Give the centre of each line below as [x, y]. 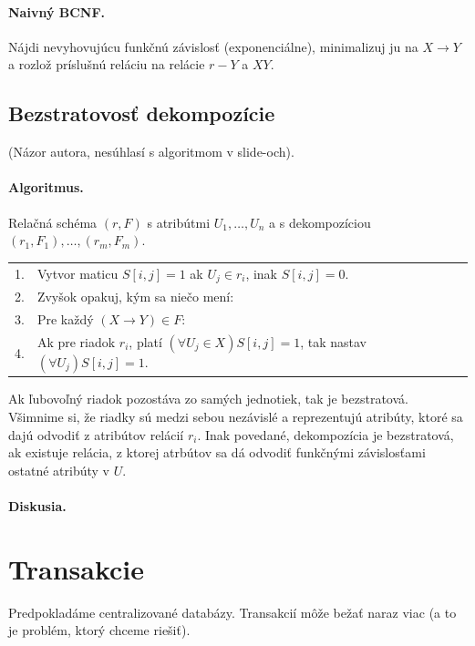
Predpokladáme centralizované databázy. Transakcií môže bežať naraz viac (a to [232, 612]
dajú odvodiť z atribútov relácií [96, 434]
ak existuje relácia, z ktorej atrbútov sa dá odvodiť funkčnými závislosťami [217, 452]
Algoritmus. [46, 187]
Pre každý [65, 319]
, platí [145, 341]
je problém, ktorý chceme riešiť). [99, 630]
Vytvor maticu [77, 273]
